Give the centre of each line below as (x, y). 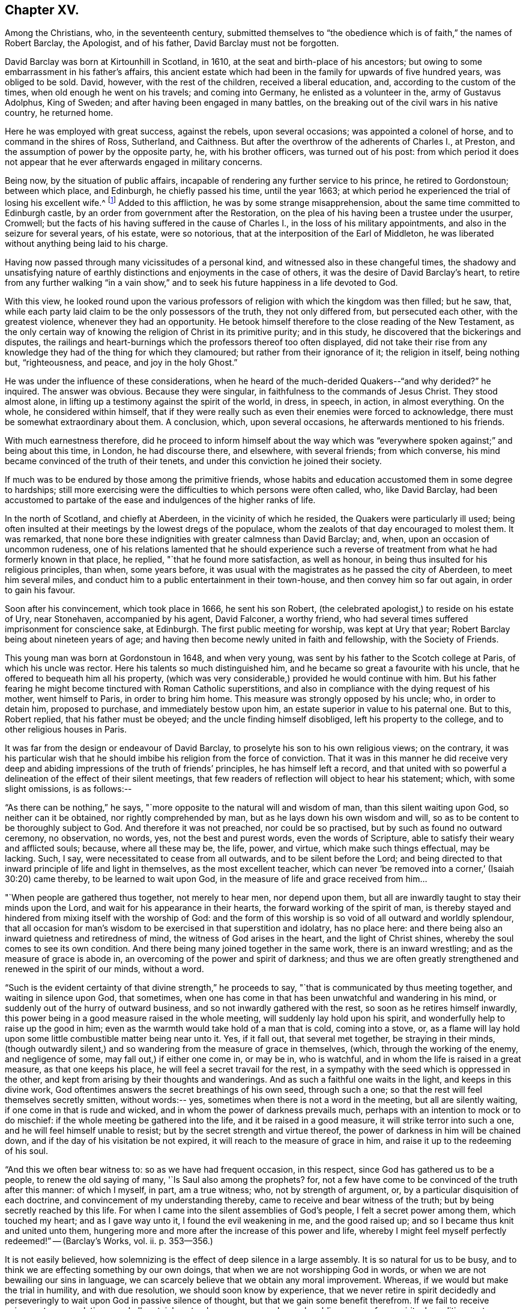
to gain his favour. (40, 590)
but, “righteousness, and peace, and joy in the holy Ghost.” (121, 363)
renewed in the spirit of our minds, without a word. (104, 969)
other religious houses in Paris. (66, 730)
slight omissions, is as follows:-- (68, 789)
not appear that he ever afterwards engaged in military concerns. (134, 162)
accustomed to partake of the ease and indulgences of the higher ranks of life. (160, 500)
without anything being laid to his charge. (86, 244)
